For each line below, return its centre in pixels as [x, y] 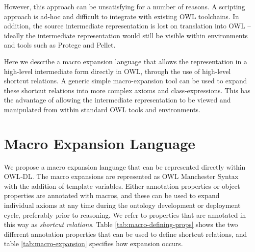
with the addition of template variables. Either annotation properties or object [122, 186]
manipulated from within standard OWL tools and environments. [102, 109]
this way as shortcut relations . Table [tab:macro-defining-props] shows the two [121, 224]
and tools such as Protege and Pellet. [60, 45]
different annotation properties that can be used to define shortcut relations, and [126, 234]
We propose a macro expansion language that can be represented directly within [125, 166]
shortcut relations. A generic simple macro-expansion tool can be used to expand [126, 81]
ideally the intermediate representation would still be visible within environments [126, 35]
